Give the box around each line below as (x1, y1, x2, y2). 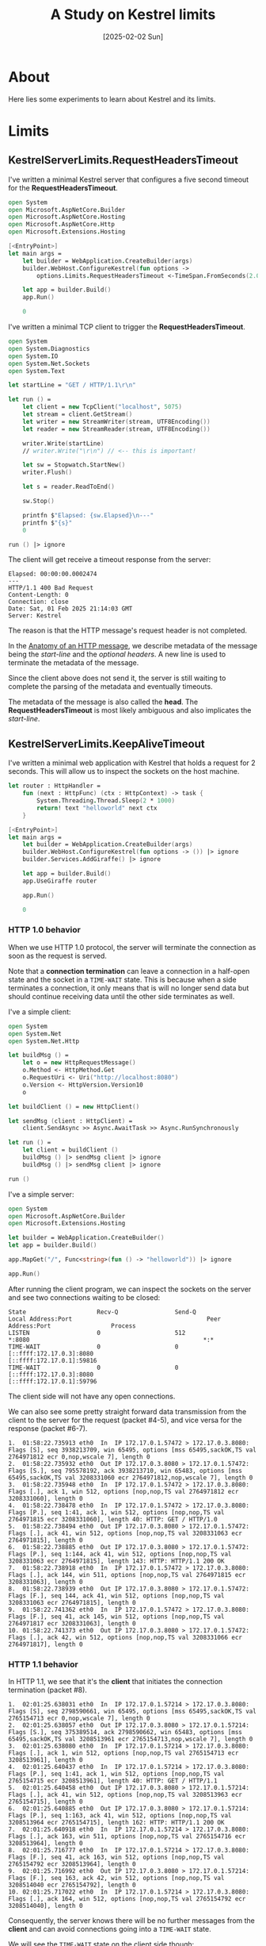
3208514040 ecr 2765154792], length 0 (8, 1881, 136, 1890)
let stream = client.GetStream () (22, 410, 133, 418)
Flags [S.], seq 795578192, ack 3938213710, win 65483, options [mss (8, 1467, 243, 1475)
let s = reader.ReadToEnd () (22, 483, 115, 491)
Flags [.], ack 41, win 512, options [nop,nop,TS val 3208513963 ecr (8, 1791, 243, 1799)
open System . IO (8, 352, 59, 360)
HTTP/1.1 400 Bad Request (8, 584, 93, 592)
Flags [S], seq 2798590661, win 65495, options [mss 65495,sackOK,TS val (8, 1708, 257, 1716)
